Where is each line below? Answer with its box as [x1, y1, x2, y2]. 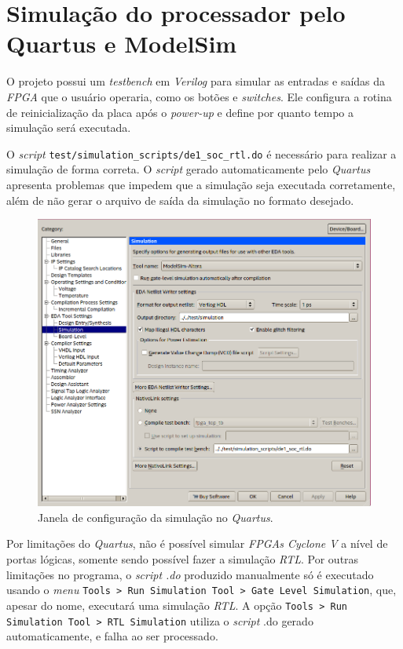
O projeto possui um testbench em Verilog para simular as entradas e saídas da [6, 73, 386, 89]
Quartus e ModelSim [6, 27, 237, 60]
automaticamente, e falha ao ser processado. [6, 628, 218, 644]
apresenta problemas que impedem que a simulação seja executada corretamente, [6, 176, 396, 192]
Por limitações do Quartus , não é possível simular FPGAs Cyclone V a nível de [6, 535, 388, 552]
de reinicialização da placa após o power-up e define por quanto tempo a [6, 104, 354, 120]
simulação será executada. [6, 119, 131, 136]
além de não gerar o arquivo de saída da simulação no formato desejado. [6, 191, 354, 208]
